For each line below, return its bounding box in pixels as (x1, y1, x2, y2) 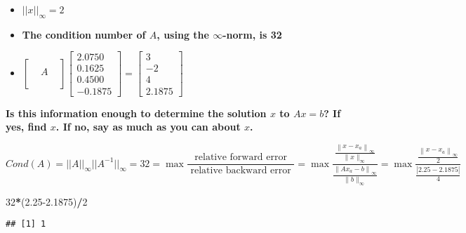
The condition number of (22, 27, 146, 41)
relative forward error (194, 152, 287, 163)
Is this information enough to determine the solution (6, 105, 267, 120)
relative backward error (190, 166, 291, 176)
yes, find (6, 119, 47, 134)
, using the (157, 27, 209, 41)
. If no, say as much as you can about (55, 119, 241, 134)
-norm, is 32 (222, 27, 282, 41)
